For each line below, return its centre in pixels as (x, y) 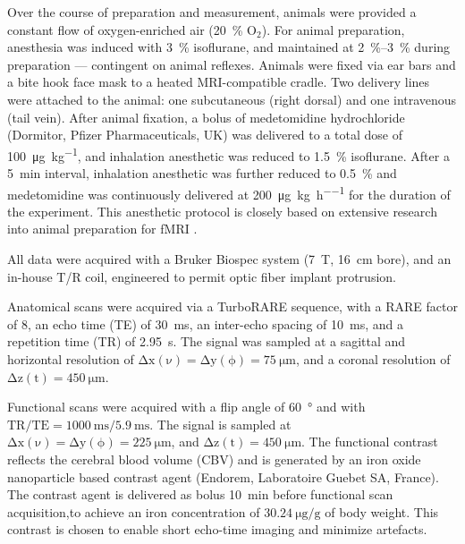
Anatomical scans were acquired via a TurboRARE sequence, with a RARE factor (232, 306)
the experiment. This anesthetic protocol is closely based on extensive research (222, 211)
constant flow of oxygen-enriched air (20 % (125, 29)
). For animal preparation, (333, 29)
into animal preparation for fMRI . (102, 229)
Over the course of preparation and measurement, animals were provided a (212, 12)
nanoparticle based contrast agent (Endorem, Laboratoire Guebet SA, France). (223, 476)
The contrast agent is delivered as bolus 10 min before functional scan (200, 494)
